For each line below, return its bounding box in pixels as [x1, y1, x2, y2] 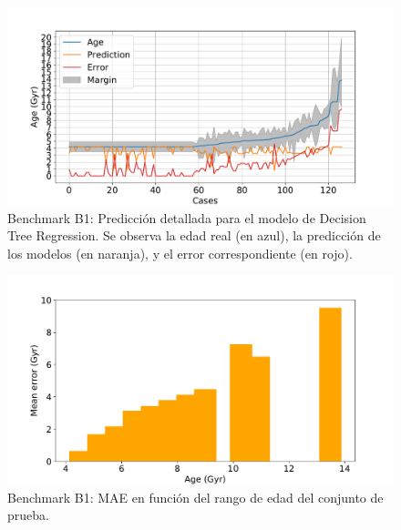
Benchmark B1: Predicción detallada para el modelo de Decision [7, 208, 366, 227]
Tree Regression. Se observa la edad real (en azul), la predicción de [7, 226, 381, 245]
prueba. [7, 505, 49, 525]
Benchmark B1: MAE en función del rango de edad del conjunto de [7, 487, 384, 506]
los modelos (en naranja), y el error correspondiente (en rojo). [7, 243, 353, 262]
